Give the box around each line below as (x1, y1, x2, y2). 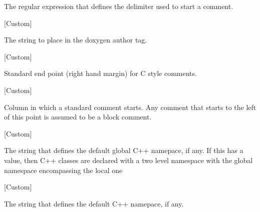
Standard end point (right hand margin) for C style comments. (4, 68, 197, 78)
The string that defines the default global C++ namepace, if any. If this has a (4, 145, 243, 155)
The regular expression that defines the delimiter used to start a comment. (4, 1, 233, 11)
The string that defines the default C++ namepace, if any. (4, 198, 184, 208)
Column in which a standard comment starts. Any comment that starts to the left (4, 101, 256, 112)
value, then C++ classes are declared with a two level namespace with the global (4, 154, 253, 165)
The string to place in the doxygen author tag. (4, 34, 147, 45)
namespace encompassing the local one (4, 164, 123, 175)
